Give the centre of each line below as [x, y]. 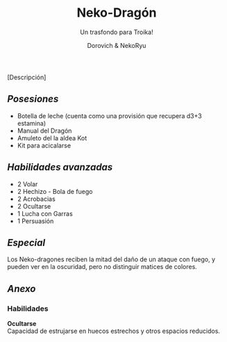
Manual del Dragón [44, 131]
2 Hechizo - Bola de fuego [55, 191]
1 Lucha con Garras [45, 213]
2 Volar [27, 184]
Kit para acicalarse [44, 145]
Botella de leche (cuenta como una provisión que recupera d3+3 [110, 115]
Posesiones [33, 99]
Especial [26, 242]
